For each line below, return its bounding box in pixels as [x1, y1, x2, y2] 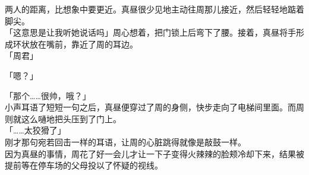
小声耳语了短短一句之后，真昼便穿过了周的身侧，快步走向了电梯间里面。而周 [5, 101, 304, 113]
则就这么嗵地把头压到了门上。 [5, 112, 121, 125]
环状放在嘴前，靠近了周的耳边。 [12, 37, 138, 50]
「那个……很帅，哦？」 [5, 89, 91, 101]
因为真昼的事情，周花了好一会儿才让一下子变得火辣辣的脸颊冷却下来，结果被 [5, 147, 304, 160]
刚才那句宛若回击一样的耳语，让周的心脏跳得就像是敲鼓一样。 [5, 135, 246, 148]
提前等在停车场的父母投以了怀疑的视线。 [5, 159, 163, 171]
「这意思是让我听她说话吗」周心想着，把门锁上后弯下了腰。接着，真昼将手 [5, 26, 296, 39]
